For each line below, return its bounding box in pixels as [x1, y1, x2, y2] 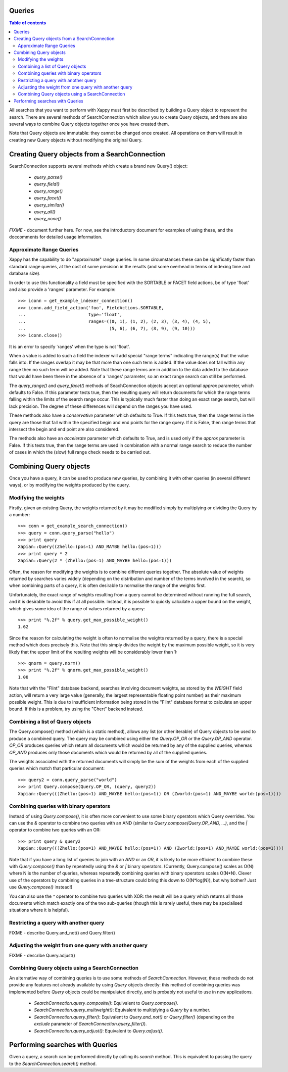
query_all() [34, 209, 56, 215]
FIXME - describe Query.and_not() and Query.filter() [9, 929, 116, 935]
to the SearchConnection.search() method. [9, 1061, 97, 1067]
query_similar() [34, 202, 64, 208]
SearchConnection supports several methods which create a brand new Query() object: [9, 163, 188, 169]
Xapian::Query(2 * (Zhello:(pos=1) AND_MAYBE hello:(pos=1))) [18, 558, 172, 564]
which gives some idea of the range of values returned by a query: [9, 605, 145, 611]
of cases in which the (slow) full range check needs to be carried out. [9, 449, 151, 455]
